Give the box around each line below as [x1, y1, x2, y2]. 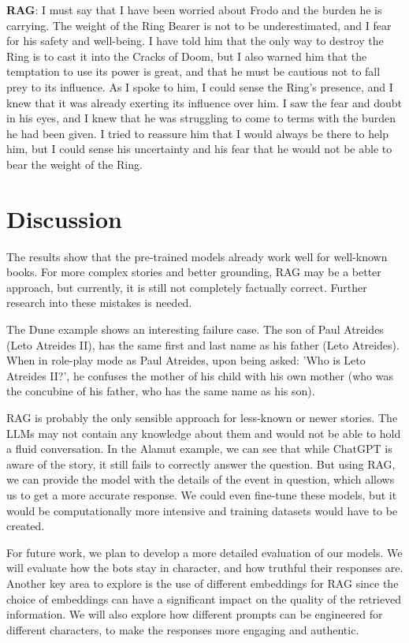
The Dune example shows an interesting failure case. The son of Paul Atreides [6, 321, 384, 338]
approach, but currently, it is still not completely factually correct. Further [6, 279, 367, 295]
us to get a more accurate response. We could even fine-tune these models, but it [6, 486, 397, 503]
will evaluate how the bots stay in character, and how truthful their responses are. [6, 559, 403, 576]
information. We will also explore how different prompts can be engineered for [6, 606, 383, 622]
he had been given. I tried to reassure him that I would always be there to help [6, 125, 389, 141]
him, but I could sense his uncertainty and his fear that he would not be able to [6, 140, 392, 157]
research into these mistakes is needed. [6, 294, 192, 311]
